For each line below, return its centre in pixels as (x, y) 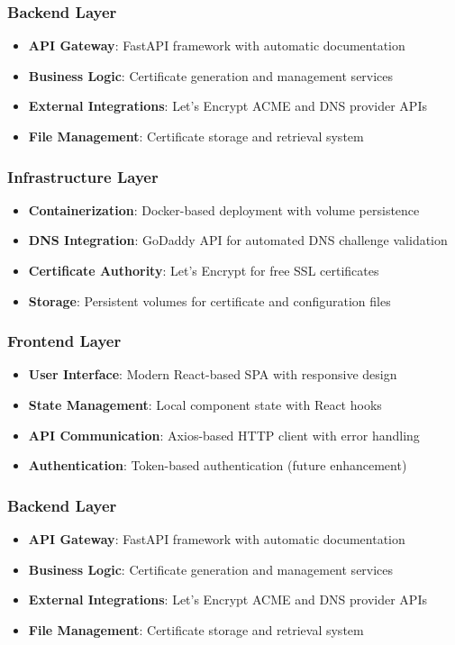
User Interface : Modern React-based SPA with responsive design (213, 374)
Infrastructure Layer (83, 176)
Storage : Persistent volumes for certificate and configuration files (209, 300)
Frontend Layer (64, 341)
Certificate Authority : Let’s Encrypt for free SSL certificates (204, 270)
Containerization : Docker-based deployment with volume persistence (224, 209)
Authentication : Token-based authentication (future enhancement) (218, 465)
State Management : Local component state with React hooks (205, 404)
